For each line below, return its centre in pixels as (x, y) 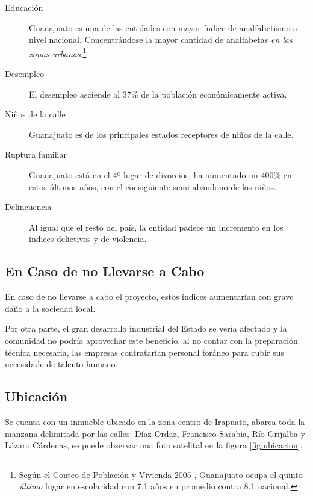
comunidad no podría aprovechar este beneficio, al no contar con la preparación (151, 340)
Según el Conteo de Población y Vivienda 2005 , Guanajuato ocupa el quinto (161, 474)
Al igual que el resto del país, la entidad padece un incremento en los (156, 227)
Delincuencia (28, 207)
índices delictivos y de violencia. (88, 239)
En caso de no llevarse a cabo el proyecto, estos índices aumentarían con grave (149, 296)
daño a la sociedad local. (50, 308)
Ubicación (36, 396)
